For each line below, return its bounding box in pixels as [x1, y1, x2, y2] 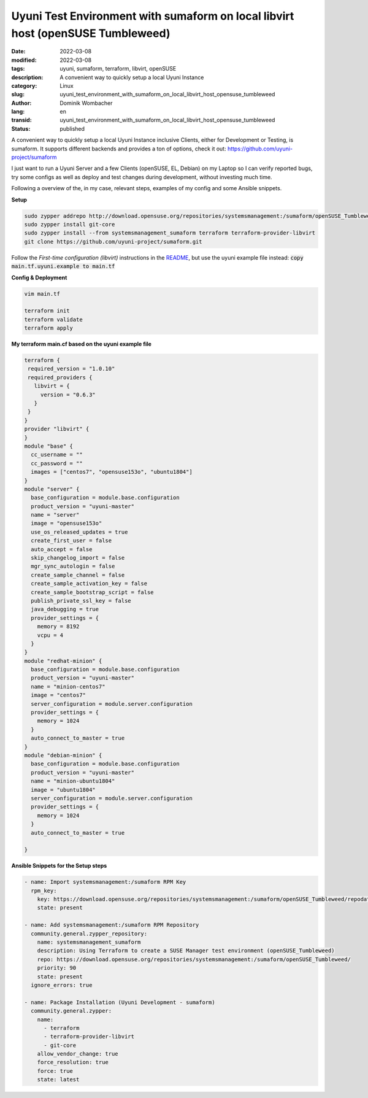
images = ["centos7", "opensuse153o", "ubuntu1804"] [31, 468, 193, 476]
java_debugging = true [31, 606, 99, 613]
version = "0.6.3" [40, 391, 96, 398]
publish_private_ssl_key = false [31, 597, 131, 604]
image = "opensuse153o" [31, 520, 102, 527]
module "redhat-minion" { [24, 657, 102, 664]
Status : [11, 125, 31, 132]
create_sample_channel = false [31, 571, 125, 578]
